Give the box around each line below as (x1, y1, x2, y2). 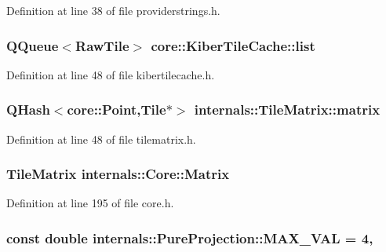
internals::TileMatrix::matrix (194, 100, 381, 119)
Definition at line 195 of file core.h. (6, 195, 174, 211)
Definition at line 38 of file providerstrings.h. (6, 2, 220, 18)
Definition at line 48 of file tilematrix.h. (6, 130, 196, 147)
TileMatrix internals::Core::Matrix (6, 164, 230, 184)
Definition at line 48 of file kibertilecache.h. (6, 66, 215, 82)
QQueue (6, 35, 59, 55)
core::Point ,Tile (67, 100, 166, 119)
